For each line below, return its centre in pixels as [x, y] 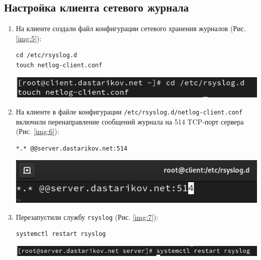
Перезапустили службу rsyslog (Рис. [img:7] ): [87, 217]
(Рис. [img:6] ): [37, 131]
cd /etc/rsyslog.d [46, 55]
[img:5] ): [29, 38]
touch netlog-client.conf [59, 65]
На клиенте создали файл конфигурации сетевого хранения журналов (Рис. [131, 28]
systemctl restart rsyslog [61, 234]
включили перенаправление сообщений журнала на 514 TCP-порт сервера [130, 121]
